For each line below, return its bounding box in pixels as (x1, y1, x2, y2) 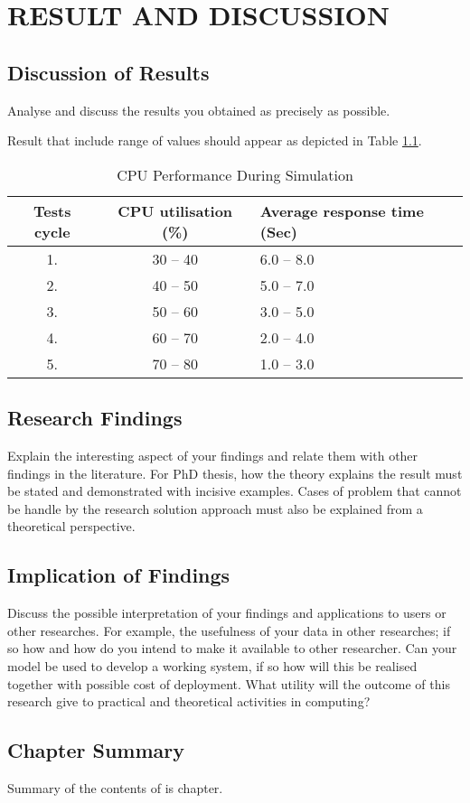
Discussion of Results (7, 58, 210, 86)
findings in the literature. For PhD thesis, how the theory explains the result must (7, 463, 463, 482)
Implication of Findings (7, 561, 230, 589)
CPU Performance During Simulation (117, 163, 353, 185)
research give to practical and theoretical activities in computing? (7, 692, 371, 711)
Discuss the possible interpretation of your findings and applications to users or (7, 603, 446, 622)
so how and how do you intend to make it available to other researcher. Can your (7, 639, 457, 658)
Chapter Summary (7, 736, 184, 764)
